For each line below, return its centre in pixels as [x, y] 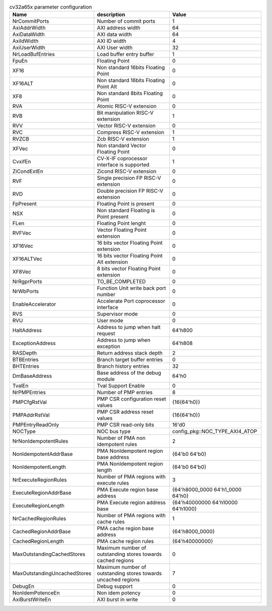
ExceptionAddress [34, 344]
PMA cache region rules [125, 541]
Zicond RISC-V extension [127, 171]
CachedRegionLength [38, 541]
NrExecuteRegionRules [40, 480]
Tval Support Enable [121, 386]
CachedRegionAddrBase [42, 531]
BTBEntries [25, 360]
